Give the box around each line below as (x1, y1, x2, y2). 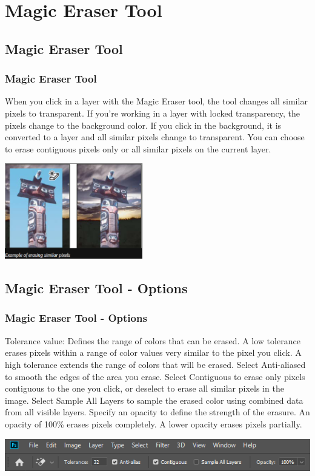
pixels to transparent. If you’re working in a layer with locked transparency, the (5, 106, 300, 119)
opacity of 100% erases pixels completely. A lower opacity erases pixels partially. (5, 417, 302, 430)
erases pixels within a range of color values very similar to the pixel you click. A (5, 346, 302, 359)
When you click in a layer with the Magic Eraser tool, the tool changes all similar (5, 95, 308, 107)
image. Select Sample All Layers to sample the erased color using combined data (5, 393, 303, 406)
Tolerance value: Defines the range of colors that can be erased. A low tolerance (5, 334, 300, 347)
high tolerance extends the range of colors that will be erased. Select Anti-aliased (5, 358, 306, 370)
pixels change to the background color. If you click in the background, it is (5, 118, 282, 131)
